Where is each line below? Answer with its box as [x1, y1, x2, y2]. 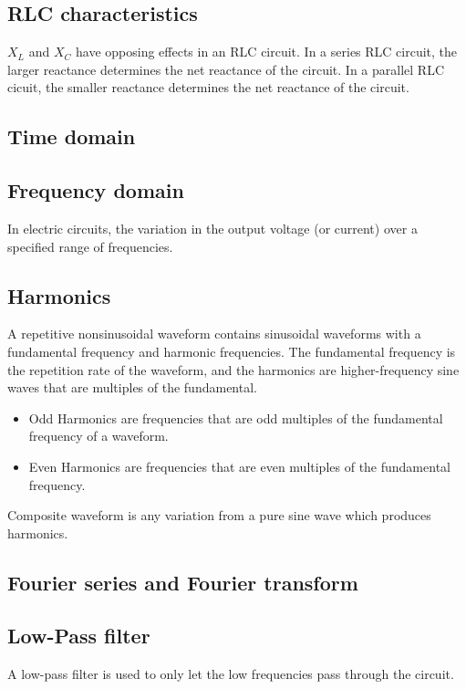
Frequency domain [7, 176, 184, 204]
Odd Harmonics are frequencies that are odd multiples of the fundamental [28, 408, 443, 427]
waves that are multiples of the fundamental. [7, 378, 257, 397]
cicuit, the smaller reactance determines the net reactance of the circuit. [7, 78, 409, 97]
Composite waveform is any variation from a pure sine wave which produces [7, 506, 431, 525]
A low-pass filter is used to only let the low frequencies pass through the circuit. [7, 664, 454, 684]
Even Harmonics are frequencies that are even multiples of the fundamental [28, 456, 450, 475]
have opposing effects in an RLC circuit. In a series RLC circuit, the [76, 42, 458, 61]
